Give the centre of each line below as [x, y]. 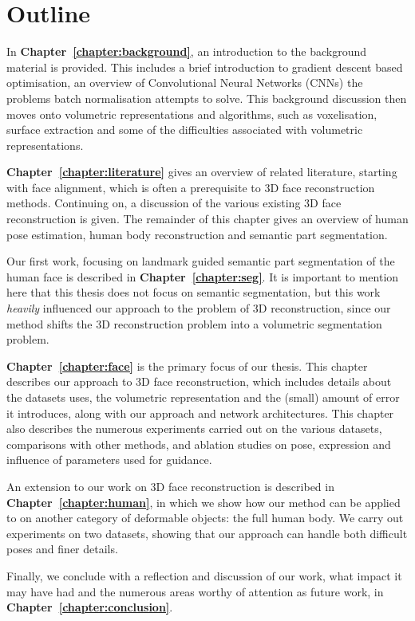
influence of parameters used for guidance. [109, 460]
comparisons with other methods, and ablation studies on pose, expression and [199, 444]
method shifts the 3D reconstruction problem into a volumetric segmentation [194, 323]
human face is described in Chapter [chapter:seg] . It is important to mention [203, 276]
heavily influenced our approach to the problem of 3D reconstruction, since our [199, 308]
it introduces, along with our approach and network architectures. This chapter [200, 413]
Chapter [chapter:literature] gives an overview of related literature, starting [202, 172]
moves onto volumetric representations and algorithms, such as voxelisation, [192, 114]
